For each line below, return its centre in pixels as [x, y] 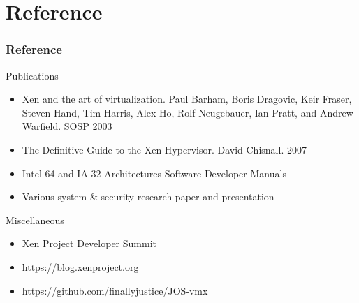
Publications [32, 75]
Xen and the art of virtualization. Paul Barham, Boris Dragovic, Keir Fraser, [187, 99]
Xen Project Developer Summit [89, 243]
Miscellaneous [35, 220]
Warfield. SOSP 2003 [67, 126]
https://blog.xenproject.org [80, 266]
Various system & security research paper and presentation [148, 197]
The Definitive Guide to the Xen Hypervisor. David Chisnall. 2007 [164, 149]
